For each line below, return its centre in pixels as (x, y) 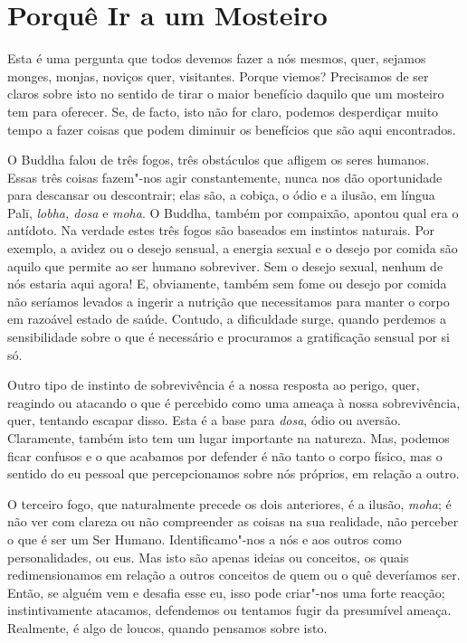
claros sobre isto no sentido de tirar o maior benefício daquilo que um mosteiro (226, 94)
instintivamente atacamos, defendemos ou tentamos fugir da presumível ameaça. (229, 610)
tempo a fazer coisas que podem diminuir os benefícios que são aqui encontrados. (232, 129)
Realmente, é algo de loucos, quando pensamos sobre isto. (167, 627)
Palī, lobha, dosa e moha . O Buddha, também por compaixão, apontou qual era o (233, 212)
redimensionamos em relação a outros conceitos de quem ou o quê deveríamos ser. (234, 575)
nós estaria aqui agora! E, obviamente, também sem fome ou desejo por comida (227, 284)
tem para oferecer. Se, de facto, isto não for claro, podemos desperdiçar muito (223, 111)
